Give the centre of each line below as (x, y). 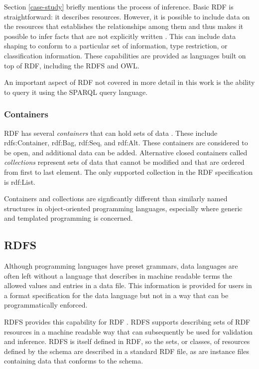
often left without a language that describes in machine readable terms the (118, 275)
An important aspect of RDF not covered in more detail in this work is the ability (129, 82)
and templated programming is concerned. (68, 218)
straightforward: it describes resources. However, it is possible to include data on (127, 16)
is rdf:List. (20, 182)
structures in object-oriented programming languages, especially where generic (123, 208)
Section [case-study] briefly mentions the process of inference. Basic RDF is (119, 6)
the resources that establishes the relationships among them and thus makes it (124, 26)
